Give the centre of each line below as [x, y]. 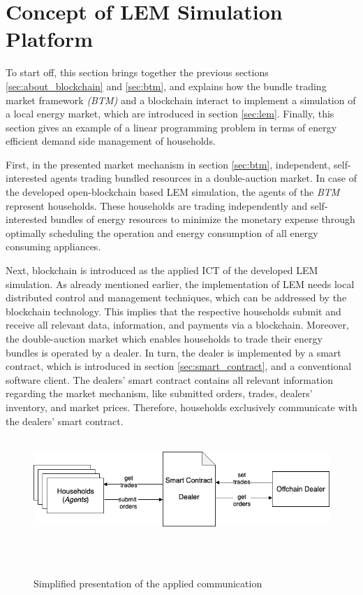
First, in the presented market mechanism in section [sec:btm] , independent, [168, 164]
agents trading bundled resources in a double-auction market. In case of [204, 178]
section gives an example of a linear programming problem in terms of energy [171, 127]
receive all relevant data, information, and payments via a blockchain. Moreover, [177, 325]
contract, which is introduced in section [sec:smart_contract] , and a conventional [179, 366]
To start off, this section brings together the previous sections [137, 72]
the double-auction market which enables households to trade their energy [164, 338]
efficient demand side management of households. [111, 141]
